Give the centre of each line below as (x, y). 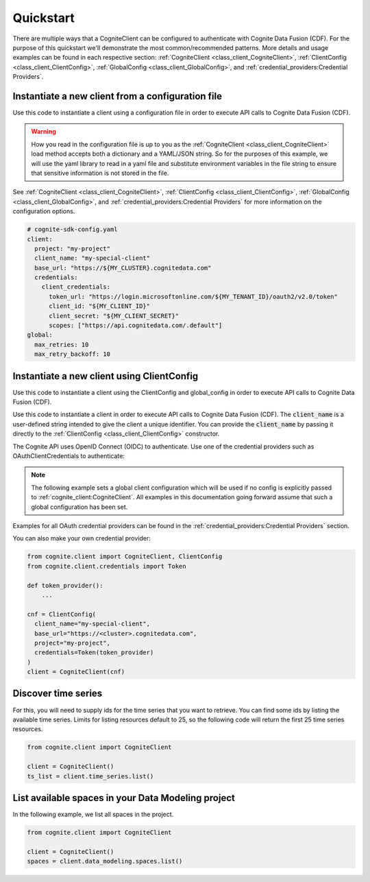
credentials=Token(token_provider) (94, 653)
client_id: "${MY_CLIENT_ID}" (100, 306)
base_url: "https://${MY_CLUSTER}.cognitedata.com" (123, 268)
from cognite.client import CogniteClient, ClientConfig (125, 557)
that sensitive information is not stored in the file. (100, 173)
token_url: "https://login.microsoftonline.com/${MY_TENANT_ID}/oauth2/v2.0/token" (194, 296)
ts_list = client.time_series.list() (90, 776)
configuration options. (44, 211)
